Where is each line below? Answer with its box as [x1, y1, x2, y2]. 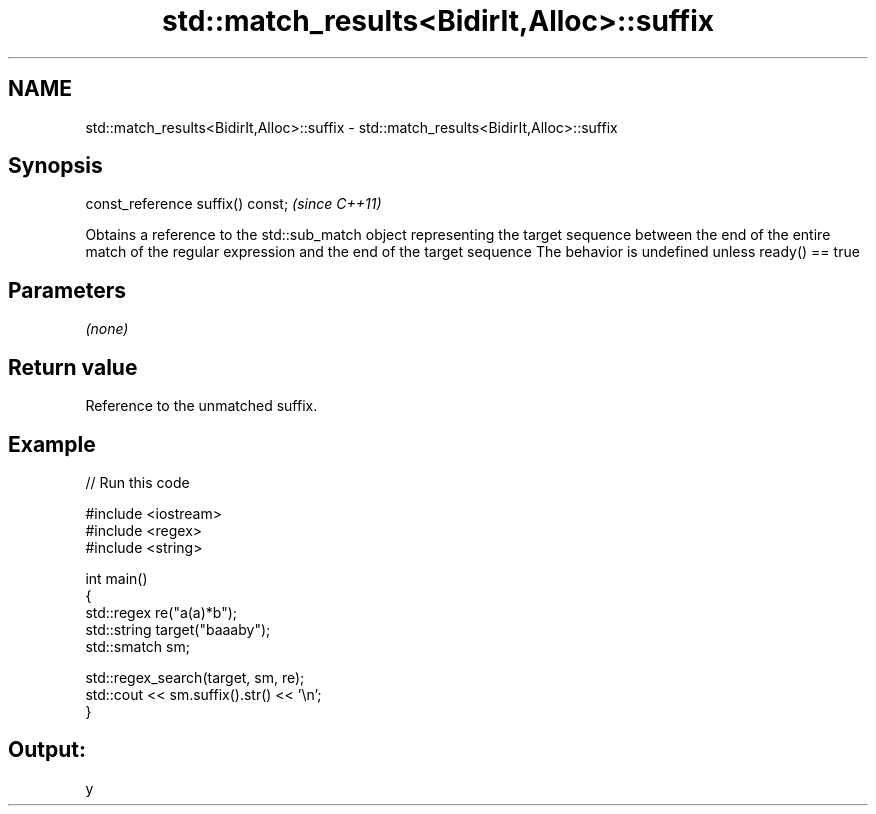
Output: [8, 737, 86, 763]
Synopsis [8, 153, 103, 179]
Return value [8, 354, 138, 380]
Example [8, 431, 96, 457]
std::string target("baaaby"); [85, 620, 271, 638]
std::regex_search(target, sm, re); [85, 668, 305, 686]
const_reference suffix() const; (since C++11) [85, 195, 382, 213]
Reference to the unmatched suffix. [85, 397, 318, 415]
